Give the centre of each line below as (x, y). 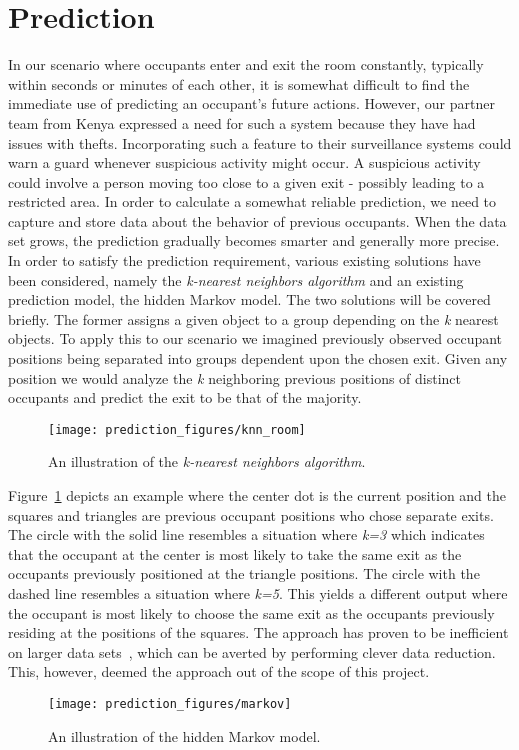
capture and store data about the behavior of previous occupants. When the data (257, 220)
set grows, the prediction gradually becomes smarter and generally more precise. (254, 240)
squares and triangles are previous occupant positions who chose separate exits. (251, 514)
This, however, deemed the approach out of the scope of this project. (219, 671)
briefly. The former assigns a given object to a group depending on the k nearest (253, 318)
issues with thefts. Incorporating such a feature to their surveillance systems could (260, 142)
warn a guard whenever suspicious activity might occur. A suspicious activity (244, 162)
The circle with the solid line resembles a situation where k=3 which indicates (246, 534)
